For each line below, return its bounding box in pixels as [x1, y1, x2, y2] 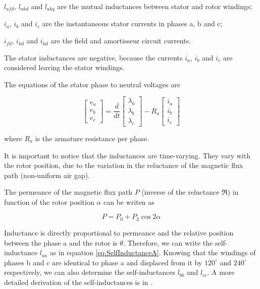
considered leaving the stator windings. [4, 62, 125, 73]
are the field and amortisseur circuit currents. [50, 35, 191, 46]
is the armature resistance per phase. [35, 133, 149, 143]
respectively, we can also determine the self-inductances [4, 267, 176, 277]
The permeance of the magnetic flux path [4, 187, 132, 197]
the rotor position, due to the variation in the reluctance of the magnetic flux [4, 160, 243, 170]
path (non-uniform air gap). [4, 169, 90, 180]
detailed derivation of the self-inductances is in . [4, 276, 152, 287]
